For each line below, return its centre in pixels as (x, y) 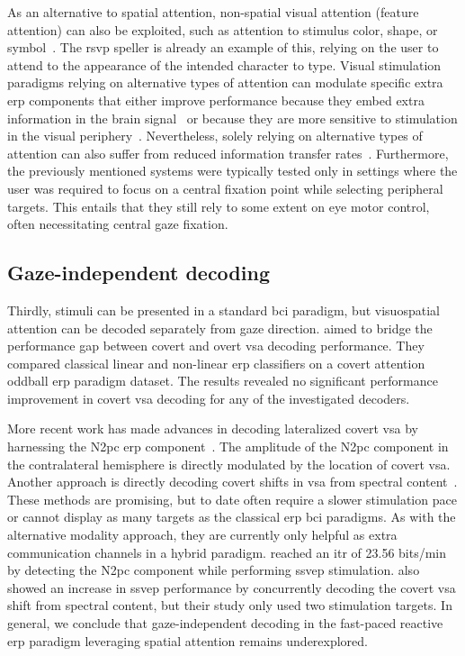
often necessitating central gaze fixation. (118, 224)
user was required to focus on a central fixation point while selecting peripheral (225, 188)
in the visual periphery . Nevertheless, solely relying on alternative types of (215, 136)
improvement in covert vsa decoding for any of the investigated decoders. (209, 398)
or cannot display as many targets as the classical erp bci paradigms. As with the (232, 517)
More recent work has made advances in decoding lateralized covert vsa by (213, 428)
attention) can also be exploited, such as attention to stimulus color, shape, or (223, 29)
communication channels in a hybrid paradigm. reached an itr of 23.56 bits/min (227, 552)
